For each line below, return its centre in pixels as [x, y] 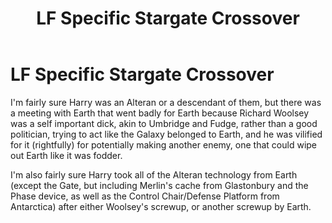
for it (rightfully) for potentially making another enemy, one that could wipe [163, 144]
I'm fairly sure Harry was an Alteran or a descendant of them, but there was [166, 102]
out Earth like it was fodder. [66, 155]
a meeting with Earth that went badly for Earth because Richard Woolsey [160, 113]
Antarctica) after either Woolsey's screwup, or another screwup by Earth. [161, 206]
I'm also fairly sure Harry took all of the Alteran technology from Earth [154, 174]
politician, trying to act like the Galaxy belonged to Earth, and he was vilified [166, 134]
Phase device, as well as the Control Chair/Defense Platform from [145, 196]
